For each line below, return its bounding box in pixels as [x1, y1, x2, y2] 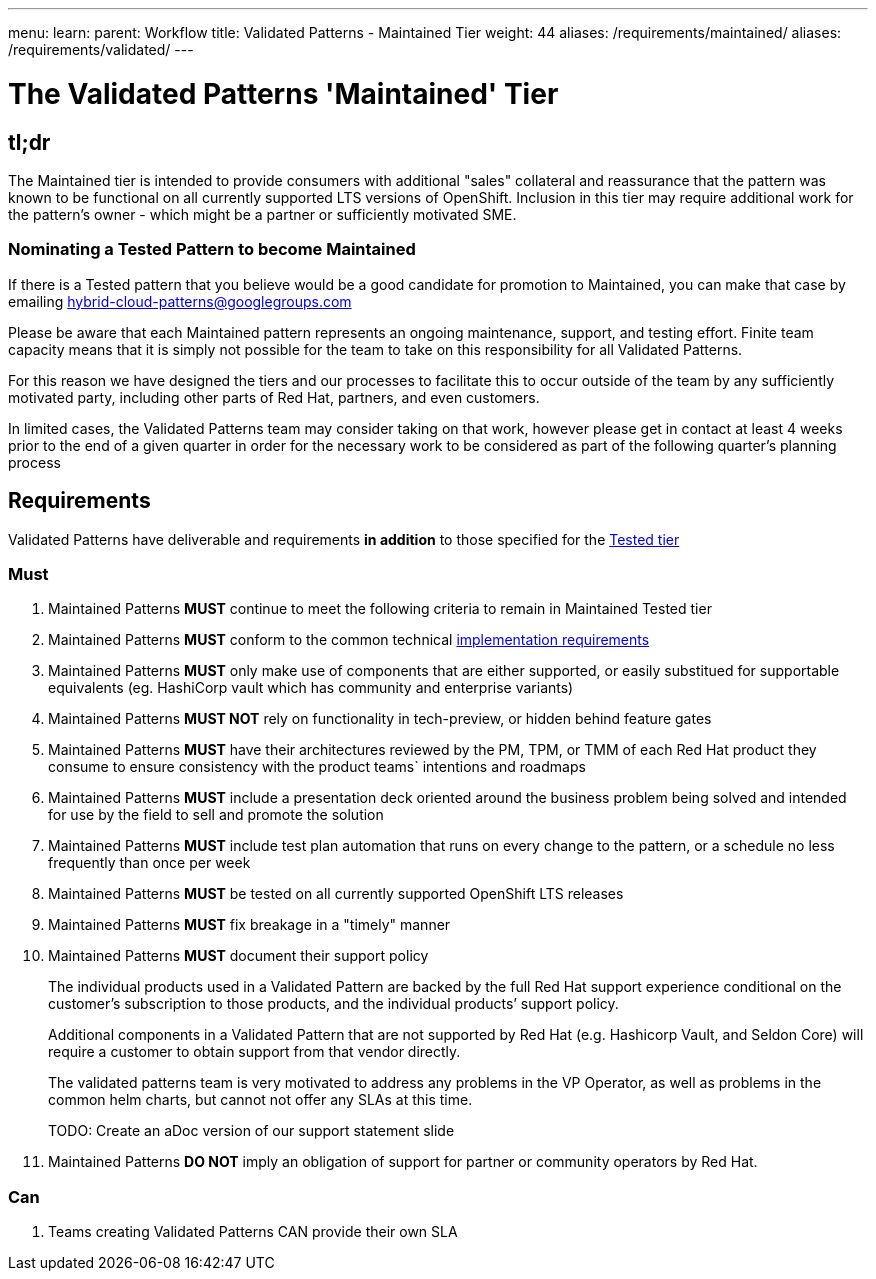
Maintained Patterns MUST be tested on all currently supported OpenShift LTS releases [48, 885, 624, 903]
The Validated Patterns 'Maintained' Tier [8, 76, 559, 111]
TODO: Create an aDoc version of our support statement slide [48, 1122, 455, 1140]
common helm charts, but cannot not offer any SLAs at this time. [48, 1091, 473, 1109]
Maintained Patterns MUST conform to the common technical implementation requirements [48, 631, 650, 649]
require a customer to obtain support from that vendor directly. [48, 1043, 461, 1061]
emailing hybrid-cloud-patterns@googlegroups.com [8, 292, 352, 310]
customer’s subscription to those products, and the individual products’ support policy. [48, 995, 619, 1013]
